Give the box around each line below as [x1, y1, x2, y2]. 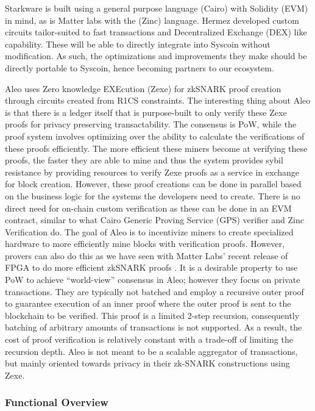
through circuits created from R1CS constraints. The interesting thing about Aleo [5, 94, 311, 107]
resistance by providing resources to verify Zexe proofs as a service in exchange [5, 165, 299, 178]
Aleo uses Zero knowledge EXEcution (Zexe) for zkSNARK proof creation [5, 82, 281, 95]
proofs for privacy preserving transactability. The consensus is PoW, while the [5, 118, 297, 130]
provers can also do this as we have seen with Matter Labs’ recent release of [5, 249, 288, 262]
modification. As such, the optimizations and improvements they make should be [5, 49, 307, 62]
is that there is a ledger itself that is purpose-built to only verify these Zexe [5, 105, 287, 118]
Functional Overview [5, 395, 108, 410]
